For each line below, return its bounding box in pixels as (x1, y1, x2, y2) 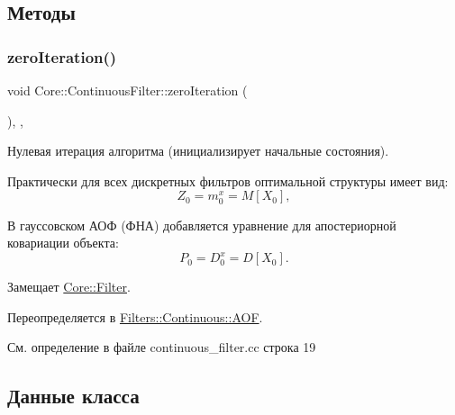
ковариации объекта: (7, 233, 119, 252)
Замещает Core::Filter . (7, 277, 131, 296)
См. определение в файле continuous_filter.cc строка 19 (7, 338, 316, 356)
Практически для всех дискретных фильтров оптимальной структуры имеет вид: (7, 171, 449, 190)
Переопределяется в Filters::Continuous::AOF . (7, 307, 263, 326)
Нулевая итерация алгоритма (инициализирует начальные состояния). (7, 141, 389, 160)
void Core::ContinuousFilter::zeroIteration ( (7, 81, 248, 99)
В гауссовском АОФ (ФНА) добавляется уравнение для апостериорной (7, 215, 396, 234)
